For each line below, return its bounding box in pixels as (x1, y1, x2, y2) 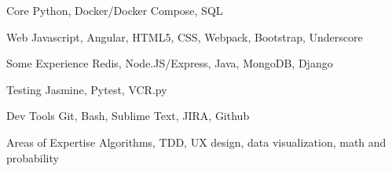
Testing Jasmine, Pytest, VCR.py (6, 81, 167, 97)
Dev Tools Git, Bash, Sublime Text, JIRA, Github (6, 107, 250, 124)
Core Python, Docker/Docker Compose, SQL (6, 2, 223, 18)
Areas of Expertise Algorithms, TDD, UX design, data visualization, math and (6, 133, 387, 150)
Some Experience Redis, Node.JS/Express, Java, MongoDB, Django (6, 55, 333, 71)
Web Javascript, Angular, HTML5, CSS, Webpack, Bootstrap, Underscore (6, 28, 363, 45)
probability (6, 149, 59, 166)
